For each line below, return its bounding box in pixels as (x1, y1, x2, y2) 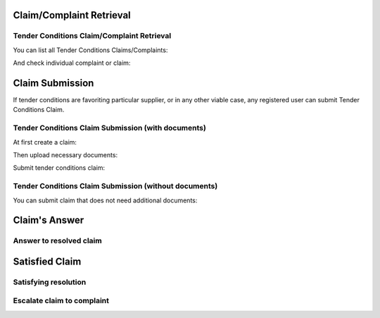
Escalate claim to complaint (13, 296, 109, 306)
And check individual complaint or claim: (13, 59, 131, 67)
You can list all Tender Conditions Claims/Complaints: (13, 46, 168, 54)
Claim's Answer (13, 214, 84, 226)
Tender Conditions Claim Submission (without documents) (13, 181, 218, 191)
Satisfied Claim (13, 255, 82, 267)
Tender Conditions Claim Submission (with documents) (13, 123, 207, 133)
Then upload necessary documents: (13, 150, 118, 159)
